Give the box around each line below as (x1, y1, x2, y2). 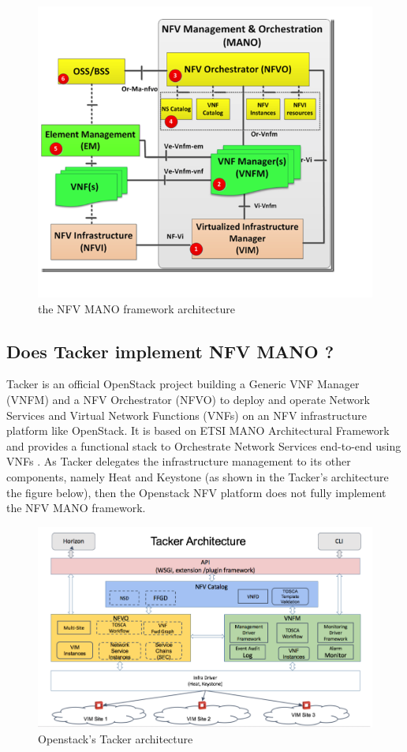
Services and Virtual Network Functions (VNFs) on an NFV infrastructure (6, 406, 367, 423)
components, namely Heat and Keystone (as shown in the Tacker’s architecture (6, 469, 389, 485)
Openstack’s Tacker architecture (38, 731, 193, 747)
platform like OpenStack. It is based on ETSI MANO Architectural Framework (6, 422, 390, 439)
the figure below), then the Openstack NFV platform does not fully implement (6, 484, 386, 500)
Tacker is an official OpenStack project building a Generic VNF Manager (6, 376, 360, 392)
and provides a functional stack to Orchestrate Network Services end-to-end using (6, 437, 401, 454)
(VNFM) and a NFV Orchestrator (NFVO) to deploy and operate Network (6, 391, 370, 408)
